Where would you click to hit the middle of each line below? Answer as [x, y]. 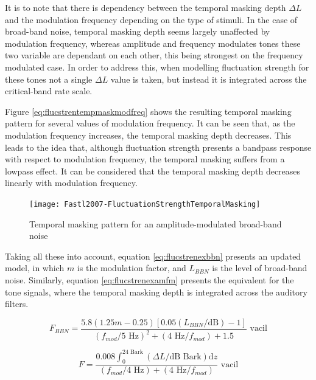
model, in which [35, 268]
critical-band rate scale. [49, 91]
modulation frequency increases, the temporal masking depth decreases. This [148, 135]
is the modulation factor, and [132, 268]
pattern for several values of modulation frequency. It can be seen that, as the [150, 123]
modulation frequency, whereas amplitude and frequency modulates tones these [153, 43]
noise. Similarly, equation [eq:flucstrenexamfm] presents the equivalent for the [149, 279]
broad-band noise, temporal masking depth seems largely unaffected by [138, 31]
